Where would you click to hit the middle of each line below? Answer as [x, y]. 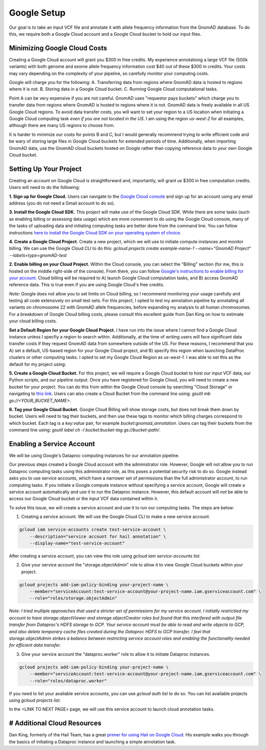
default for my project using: [38, 364]
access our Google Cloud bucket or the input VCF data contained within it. [84, 499]
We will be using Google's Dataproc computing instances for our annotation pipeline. [94, 456]
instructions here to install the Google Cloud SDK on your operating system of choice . [95, 232]
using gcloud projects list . [35, 700]
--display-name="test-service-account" [77, 543]
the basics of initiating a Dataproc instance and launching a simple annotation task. [92, 742]
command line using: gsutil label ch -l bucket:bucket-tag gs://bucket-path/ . [85, 430]
